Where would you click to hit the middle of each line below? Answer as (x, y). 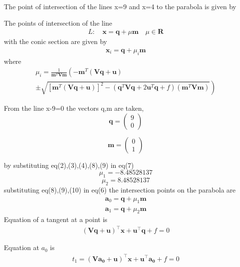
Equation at (22, 247)
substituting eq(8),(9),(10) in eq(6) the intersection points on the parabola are (120, 190)
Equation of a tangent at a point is (56, 219)
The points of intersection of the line (58, 22)
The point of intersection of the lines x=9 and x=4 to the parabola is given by (120, 6)
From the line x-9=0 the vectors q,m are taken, (74, 108)
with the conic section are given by (56, 41)
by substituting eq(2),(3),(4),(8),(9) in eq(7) (69, 165)
